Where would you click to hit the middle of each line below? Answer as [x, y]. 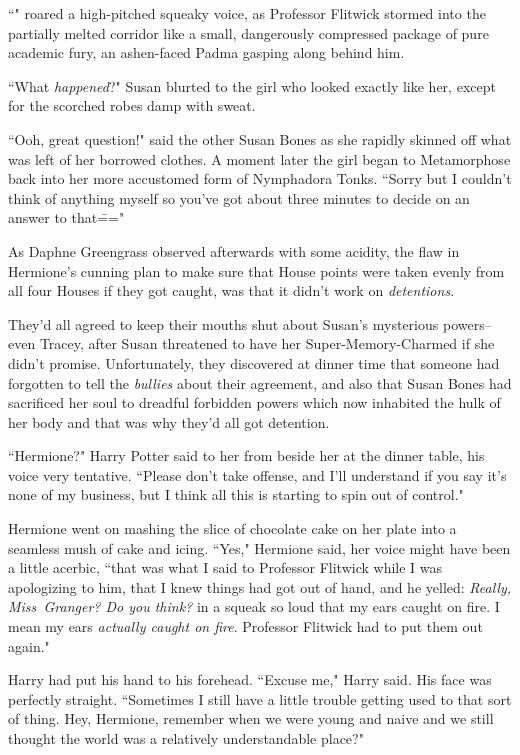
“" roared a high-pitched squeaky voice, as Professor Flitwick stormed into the [247, 13]
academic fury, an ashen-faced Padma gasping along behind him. [206, 52]
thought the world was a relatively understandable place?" [186, 738]
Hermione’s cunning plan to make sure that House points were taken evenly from [256, 270]
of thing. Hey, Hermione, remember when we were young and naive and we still [251, 718]
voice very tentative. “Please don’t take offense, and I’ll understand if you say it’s [257, 474]
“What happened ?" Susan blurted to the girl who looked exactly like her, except [252, 85]
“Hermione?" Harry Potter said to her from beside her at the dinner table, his [246, 455]
